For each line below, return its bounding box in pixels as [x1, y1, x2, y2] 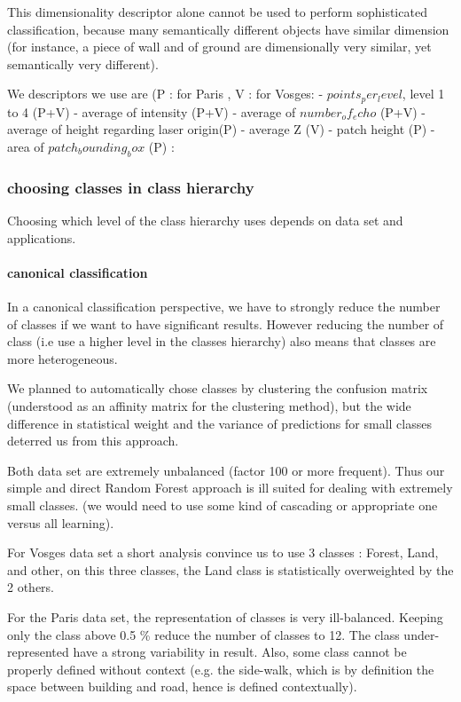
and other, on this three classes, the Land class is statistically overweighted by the [7, 560, 454, 579]
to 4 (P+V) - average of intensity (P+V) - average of [7, 102, 296, 121]
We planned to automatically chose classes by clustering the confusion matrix [7, 379, 428, 398]
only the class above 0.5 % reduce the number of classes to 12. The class [7, 625, 400, 643]
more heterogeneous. [7, 349, 118, 367]
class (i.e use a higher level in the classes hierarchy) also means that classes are [7, 332, 436, 351]
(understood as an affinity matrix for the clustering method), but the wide [7, 396, 411, 414]
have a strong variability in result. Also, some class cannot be [73, 643, 407, 661]
